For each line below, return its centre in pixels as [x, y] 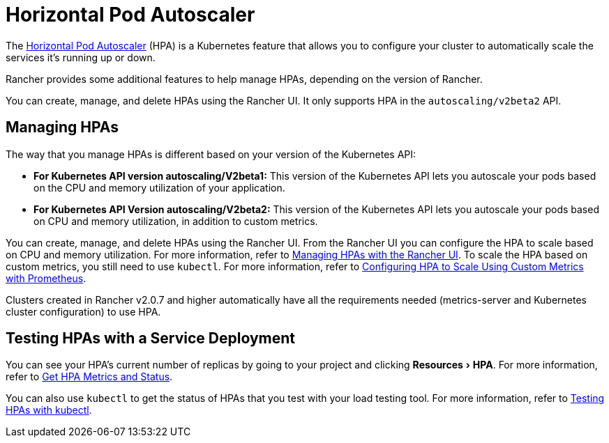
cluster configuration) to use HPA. [83, 311]
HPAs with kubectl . [49, 410]
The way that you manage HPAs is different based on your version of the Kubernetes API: [211, 154]
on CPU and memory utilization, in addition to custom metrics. [176, 221]
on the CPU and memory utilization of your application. [159, 187]
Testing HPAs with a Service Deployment [151, 339]
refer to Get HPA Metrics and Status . [89, 377]
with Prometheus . [46, 278]
